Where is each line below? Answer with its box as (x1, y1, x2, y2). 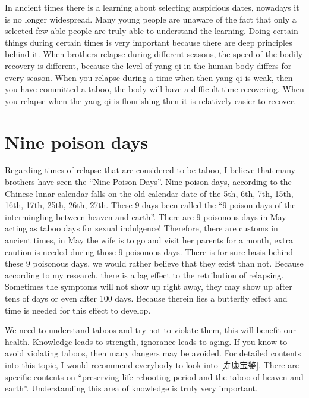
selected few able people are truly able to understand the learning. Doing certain (5, 24, 298, 37)
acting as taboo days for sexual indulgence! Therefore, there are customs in (5, 222, 278, 234)
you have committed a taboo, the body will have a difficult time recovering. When (5, 83, 304, 95)
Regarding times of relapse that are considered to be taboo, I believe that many (5, 164, 296, 176)
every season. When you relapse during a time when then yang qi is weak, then (5, 71, 293, 83)
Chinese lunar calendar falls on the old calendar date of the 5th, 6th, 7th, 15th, (5, 187, 294, 199)
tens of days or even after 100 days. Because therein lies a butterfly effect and (5, 292, 288, 304)
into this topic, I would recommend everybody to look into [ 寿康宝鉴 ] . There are (5, 358, 299, 371)
